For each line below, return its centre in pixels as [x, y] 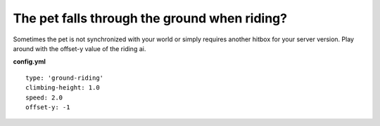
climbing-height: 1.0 [63, 88]
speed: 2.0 [44, 97]
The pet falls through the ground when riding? [150, 18]
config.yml [29, 62]
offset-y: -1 [48, 107]
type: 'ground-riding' [65, 78]
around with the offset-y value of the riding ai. [80, 48]
